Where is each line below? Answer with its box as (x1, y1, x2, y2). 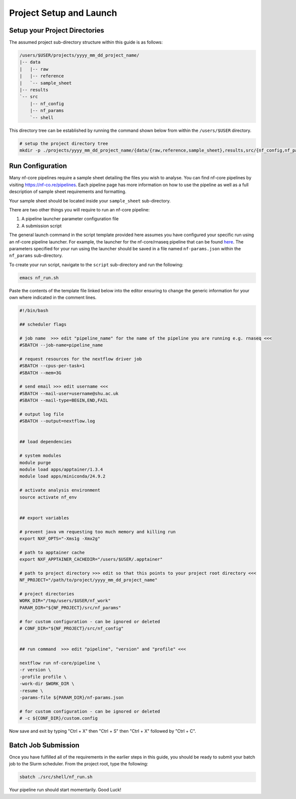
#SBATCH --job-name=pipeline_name (19, 342, 103, 348)
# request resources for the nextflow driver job (19, 356, 142, 361)
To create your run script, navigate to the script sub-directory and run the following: (9, 262, 184, 268)
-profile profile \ (19, 674, 67, 679)
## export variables (19, 515, 69, 520)
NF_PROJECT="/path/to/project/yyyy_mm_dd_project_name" (19, 577, 158, 583)
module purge (19, 460, 51, 465)
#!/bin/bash (19, 308, 49, 314)
